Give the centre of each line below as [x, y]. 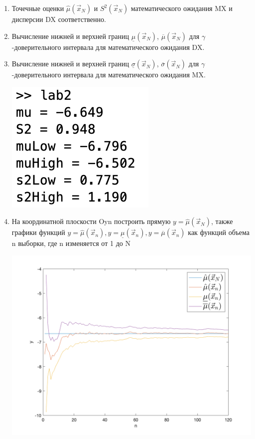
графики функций [38, 232]
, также [222, 221]
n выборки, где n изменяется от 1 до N [71, 243]
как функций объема [219, 232]
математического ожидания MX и [182, 8]
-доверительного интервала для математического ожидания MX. [109, 75]
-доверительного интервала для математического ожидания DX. [108, 47]
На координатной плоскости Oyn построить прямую [91, 221]
